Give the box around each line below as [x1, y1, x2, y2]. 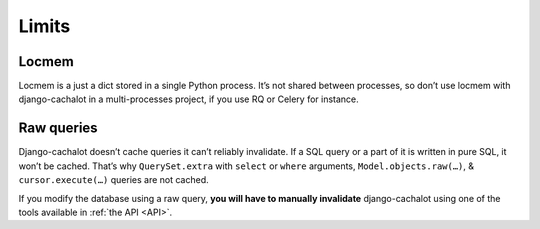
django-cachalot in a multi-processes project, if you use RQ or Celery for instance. [18, 93, 359, 105]
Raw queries [18, 120, 99, 137]
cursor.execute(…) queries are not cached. [18, 174, 209, 186]
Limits [18, 15, 71, 37]
